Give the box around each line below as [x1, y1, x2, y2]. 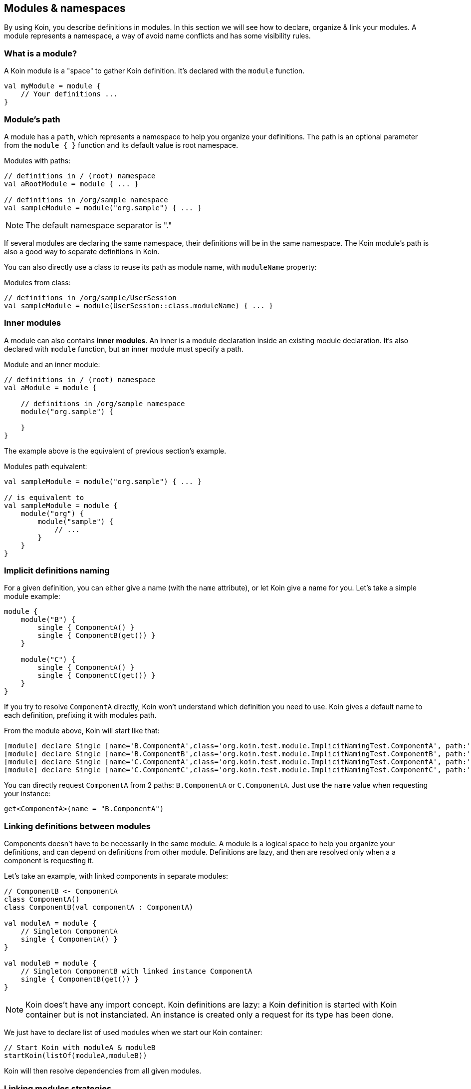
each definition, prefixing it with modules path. [4, 711, 157, 720]
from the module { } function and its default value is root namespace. [4, 140, 238, 149]
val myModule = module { [4, 82, 101, 90]
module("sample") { [37, 517, 114, 526]
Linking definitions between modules [4, 821, 151, 831]
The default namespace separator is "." [25, 220, 172, 230]
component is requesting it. [4, 856, 94, 865]
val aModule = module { [4, 383, 97, 392]
